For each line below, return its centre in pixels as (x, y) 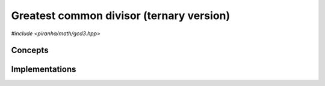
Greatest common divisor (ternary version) (121, 16)
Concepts (30, 50)
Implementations (44, 70)
